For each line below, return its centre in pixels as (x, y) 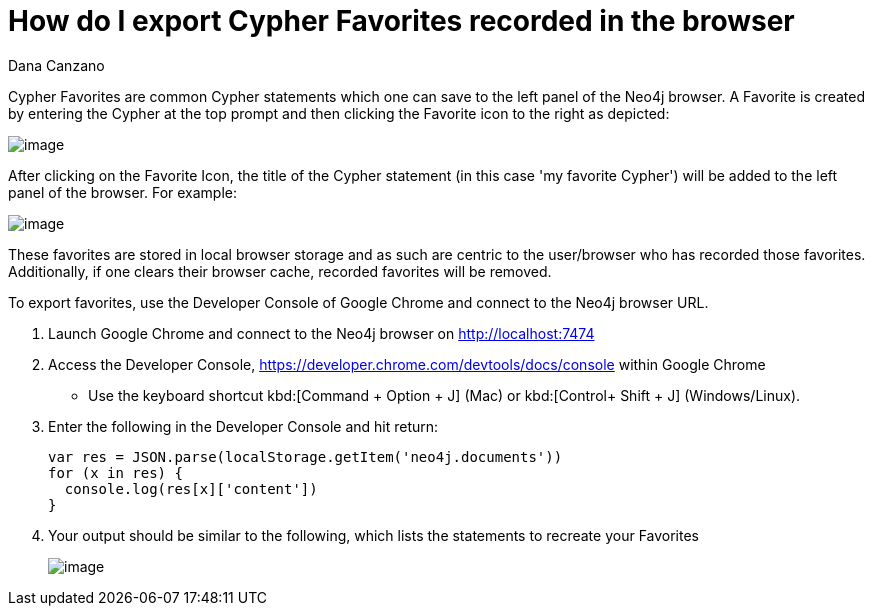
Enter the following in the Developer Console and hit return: (243, 426)
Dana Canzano (56, 65)
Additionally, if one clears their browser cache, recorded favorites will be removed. (280, 271)
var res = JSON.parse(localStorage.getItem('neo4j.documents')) (305, 456)
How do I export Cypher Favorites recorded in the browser (401, 21)
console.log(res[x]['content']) (191, 488)
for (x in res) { (115, 472)
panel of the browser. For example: (123, 192)
